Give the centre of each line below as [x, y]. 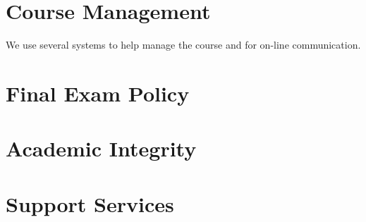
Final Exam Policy [98, 93]
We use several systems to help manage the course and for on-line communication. [183, 45]
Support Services [90, 203]
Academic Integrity [101, 148]
